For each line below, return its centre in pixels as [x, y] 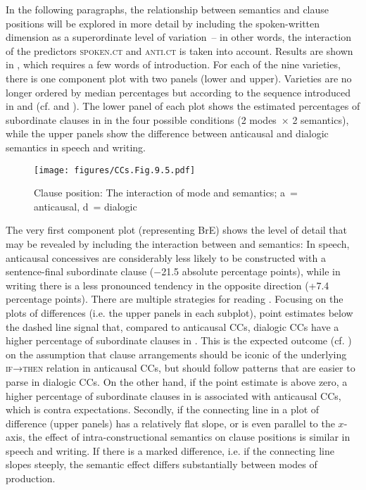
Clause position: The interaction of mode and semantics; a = [166, 193]
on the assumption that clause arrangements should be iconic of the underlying [176, 354]
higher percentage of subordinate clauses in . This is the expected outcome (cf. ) [179, 340]
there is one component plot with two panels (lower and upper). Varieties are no [179, 78]
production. [31, 478]
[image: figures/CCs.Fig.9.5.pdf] [115, 170]
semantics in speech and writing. [76, 147]
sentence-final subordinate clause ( [80, 271]
